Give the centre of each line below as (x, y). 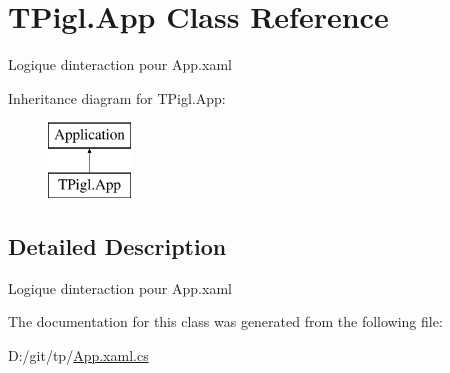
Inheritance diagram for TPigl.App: (117, 97)
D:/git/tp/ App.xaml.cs (78, 354)
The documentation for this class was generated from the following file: (225, 321)
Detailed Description (117, 245)
